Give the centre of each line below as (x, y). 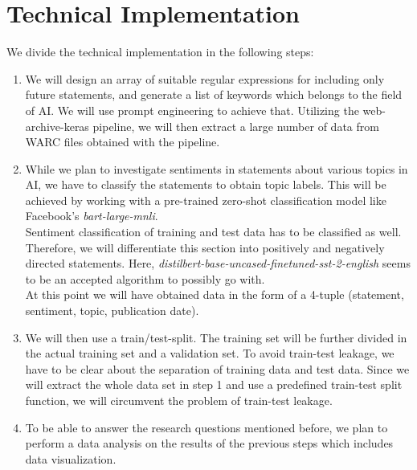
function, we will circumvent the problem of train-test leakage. (179, 400)
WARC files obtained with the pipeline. (123, 142)
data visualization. (71, 458)
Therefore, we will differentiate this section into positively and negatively (205, 247)
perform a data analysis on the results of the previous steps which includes (209, 443)
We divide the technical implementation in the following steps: (160, 52)
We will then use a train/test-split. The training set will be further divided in (216, 337)
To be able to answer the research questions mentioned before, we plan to (206, 427)
